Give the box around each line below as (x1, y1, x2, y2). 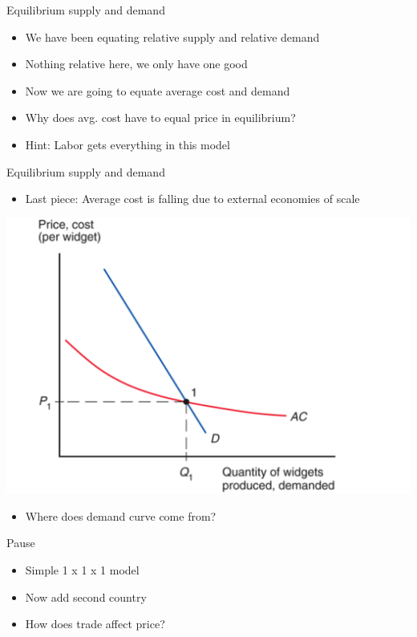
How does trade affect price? (25, 615, 165, 632)
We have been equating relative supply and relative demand (25, 28, 320, 45)
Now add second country (25, 588, 147, 605)
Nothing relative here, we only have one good (25, 55, 248, 72)
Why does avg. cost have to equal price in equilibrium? (25, 109, 296, 126)
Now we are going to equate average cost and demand (25, 82, 290, 99)
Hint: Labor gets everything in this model (25, 136, 230, 152)
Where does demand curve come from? (25, 507, 217, 524)
